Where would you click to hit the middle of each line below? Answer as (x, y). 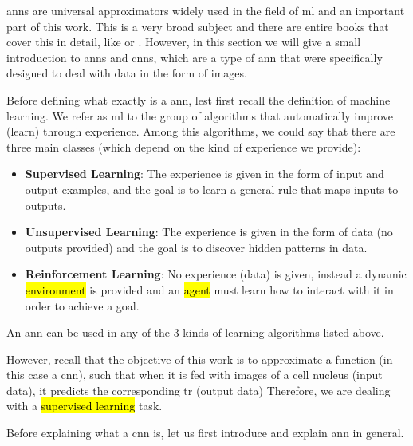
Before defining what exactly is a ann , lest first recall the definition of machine (199, 99)
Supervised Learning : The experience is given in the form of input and (205, 174)
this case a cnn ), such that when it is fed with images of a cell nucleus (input (195, 375)
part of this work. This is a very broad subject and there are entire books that (198, 26)
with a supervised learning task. (85, 406)
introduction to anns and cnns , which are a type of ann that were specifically (195, 57)
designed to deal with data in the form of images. (127, 73)
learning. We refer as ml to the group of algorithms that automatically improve (200, 115)
